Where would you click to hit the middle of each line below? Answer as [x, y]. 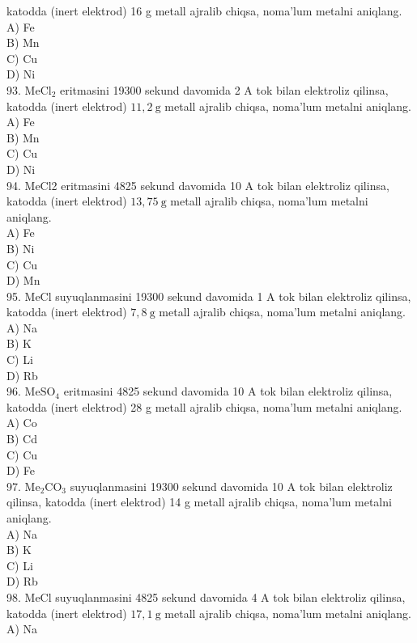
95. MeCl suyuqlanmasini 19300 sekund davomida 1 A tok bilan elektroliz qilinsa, [209, 296]
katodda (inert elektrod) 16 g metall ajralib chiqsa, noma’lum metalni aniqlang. [204, 11]
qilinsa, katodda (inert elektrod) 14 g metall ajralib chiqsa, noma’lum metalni [199, 502]
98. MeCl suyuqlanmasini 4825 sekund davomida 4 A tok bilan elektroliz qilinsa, [206, 596]
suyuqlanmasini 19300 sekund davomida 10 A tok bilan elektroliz [231, 486]
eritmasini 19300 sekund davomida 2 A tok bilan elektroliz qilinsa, [224, 89]
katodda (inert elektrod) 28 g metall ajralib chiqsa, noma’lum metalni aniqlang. [204, 406]
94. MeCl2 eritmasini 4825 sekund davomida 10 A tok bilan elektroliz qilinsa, [198, 185]
